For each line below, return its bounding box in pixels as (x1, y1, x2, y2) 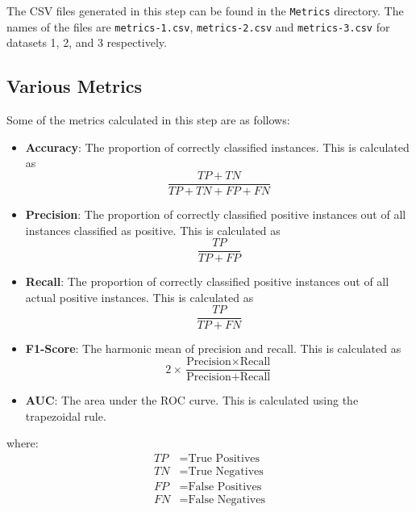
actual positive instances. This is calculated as (25, 288, 254, 305)
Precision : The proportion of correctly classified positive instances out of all (25, 205, 406, 222)
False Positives (188, 481, 262, 493)
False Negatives (188, 494, 265, 506)
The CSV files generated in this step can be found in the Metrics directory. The (6, 2, 404, 19)
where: (6, 434, 39, 451)
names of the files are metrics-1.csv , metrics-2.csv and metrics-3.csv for (6, 18, 390, 35)
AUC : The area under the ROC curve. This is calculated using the (25, 392, 359, 409)
